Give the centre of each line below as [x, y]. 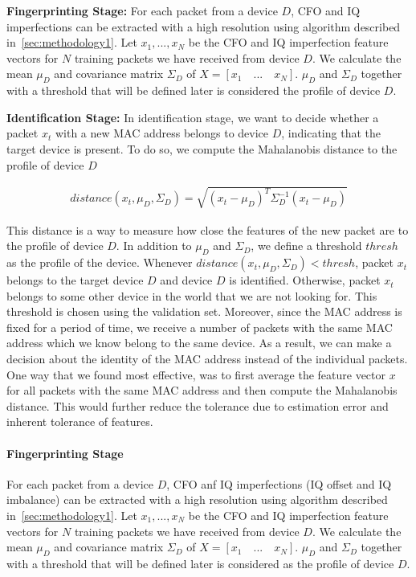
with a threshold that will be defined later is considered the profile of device [194, 90]
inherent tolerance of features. [80, 421]
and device [186, 280]
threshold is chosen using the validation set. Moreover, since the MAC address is [204, 311]
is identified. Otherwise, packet [305, 280]
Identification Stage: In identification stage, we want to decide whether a [193, 117]
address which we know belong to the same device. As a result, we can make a [199, 343]
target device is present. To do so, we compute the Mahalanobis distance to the [202, 148]
